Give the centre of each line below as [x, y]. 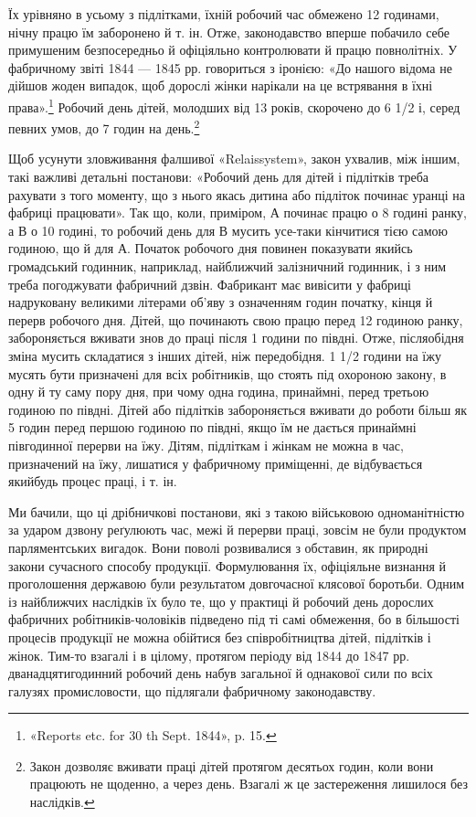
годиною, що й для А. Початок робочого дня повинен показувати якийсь [211, 248]
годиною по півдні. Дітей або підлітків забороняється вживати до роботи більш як [238, 409]
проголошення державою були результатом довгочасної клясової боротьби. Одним [237, 584]
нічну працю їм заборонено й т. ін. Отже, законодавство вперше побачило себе [229, 32]
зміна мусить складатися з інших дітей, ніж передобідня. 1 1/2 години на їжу [225, 355]
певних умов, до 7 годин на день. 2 [104, 127]
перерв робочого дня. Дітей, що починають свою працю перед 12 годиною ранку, [236, 319]
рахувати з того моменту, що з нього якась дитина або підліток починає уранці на [237, 194]
